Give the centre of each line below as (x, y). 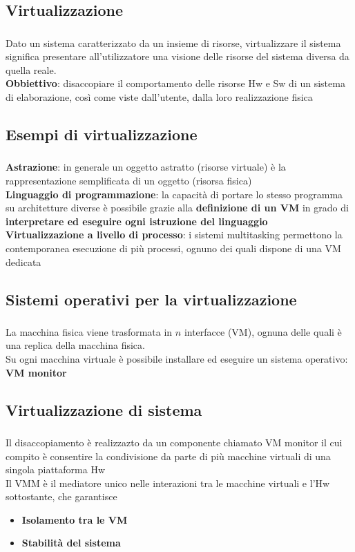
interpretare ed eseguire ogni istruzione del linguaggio (137, 221)
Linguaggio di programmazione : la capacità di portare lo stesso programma (174, 194)
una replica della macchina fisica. (75, 345)
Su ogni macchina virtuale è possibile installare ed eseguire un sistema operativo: (177, 359)
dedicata (23, 261)
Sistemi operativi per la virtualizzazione (151, 299)
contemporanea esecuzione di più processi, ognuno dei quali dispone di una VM (173, 248)
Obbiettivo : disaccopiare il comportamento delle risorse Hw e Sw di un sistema (175, 83)
